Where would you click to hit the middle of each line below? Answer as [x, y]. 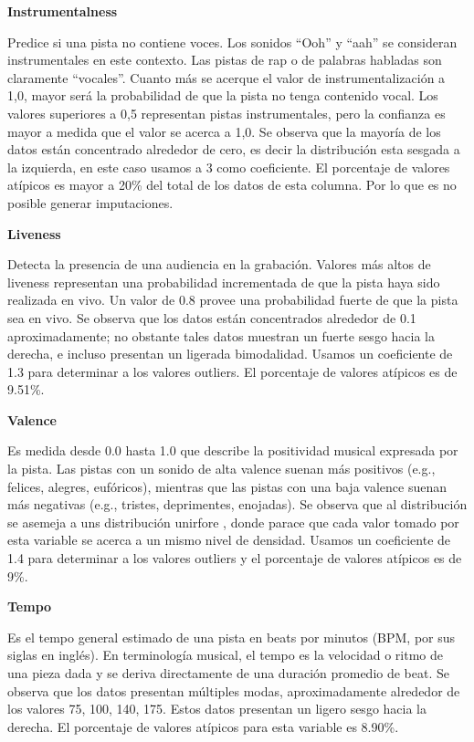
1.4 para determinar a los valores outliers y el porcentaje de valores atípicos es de [235, 558]
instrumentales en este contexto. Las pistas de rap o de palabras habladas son [225, 60]
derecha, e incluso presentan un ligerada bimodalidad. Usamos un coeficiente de [230, 354]
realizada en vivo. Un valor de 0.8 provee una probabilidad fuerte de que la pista [233, 300]
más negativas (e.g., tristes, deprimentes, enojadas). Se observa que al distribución [237, 504]
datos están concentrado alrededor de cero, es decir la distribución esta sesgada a [234, 149]
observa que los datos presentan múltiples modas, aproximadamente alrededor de [234, 690]
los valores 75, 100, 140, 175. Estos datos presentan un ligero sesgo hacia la [217, 709]
